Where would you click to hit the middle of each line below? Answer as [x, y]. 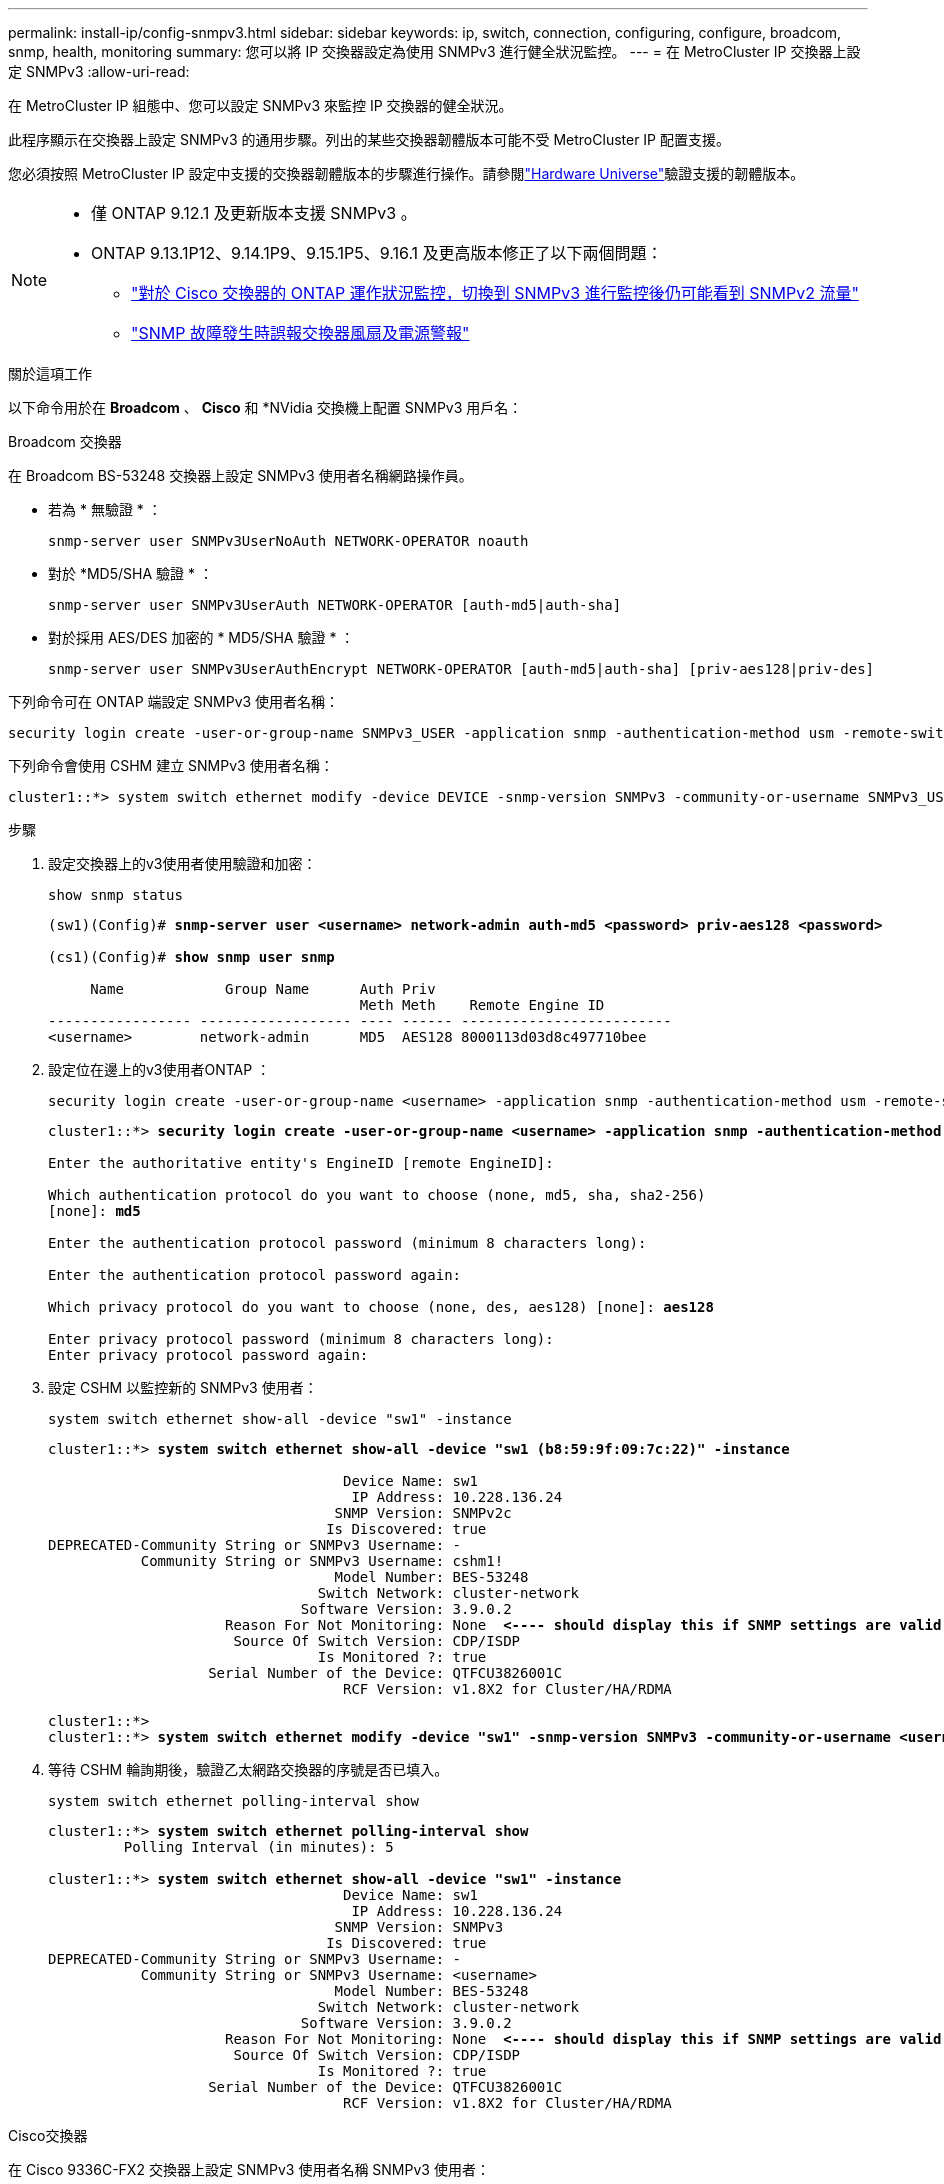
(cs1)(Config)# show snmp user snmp [191, 957]
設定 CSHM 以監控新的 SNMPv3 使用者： [183, 1387]
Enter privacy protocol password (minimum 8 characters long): [301, 1339]
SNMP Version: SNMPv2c [423, 1513]
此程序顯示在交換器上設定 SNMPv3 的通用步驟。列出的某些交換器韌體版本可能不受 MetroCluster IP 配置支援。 [369, 139]
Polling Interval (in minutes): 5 [258, 1847]
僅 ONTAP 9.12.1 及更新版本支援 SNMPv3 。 [254, 213]
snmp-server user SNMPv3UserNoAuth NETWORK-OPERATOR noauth [288, 541]
